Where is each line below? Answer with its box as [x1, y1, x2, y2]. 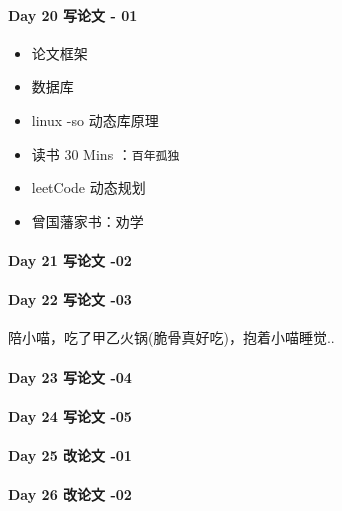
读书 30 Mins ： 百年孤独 [31, 143, 180, 164]
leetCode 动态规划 [31, 177, 146, 198]
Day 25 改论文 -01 [8, 444, 132, 465]
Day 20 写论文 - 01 [8, 4, 138, 25]
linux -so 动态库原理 [31, 109, 159, 130]
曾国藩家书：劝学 [31, 210, 144, 231]
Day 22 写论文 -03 [8, 289, 132, 310]
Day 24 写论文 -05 [8, 405, 132, 426]
